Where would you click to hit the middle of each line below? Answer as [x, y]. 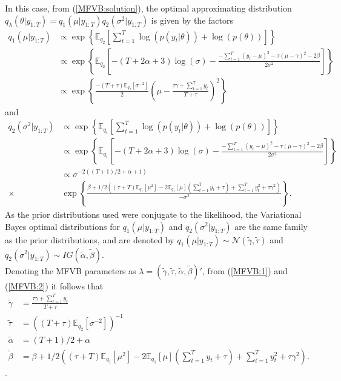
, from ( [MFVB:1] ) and [245, 270]
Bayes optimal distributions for [62, 226]
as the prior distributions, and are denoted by [90, 239]
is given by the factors [192, 20]
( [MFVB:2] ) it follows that [54, 285]
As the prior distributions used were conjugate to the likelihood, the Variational [153, 214]
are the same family [271, 226]
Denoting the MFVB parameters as [71, 270]
